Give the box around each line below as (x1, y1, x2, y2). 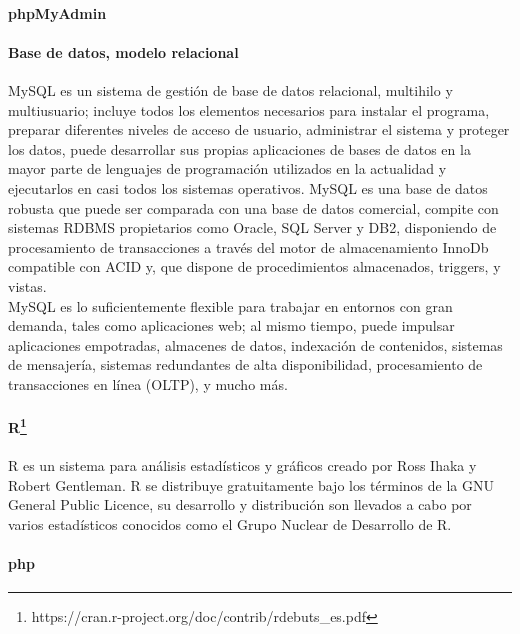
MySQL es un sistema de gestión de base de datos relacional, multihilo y (8, 79, 453, 100)
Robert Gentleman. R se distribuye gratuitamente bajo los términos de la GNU (8, 474, 494, 495)
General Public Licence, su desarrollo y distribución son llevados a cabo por (8, 494, 472, 515)
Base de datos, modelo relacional (8, 41, 239, 62)
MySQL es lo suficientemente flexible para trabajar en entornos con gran (8, 295, 453, 316)
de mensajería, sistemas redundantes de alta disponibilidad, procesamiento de (8, 354, 483, 375)
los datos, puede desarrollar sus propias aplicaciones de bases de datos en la (8, 138, 471, 159)
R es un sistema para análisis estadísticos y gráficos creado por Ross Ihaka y (8, 454, 477, 475)
